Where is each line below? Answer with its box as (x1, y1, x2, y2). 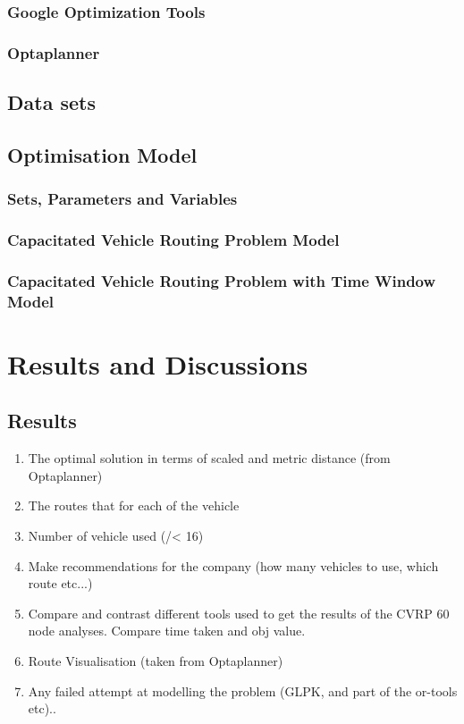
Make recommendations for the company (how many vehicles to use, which (28, 556, 439, 575)
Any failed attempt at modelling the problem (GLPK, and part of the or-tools (28, 681, 458, 700)
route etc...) (28, 574, 93, 593)
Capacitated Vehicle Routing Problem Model (7, 229, 340, 251)
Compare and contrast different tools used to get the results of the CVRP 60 (28, 603, 450, 622)
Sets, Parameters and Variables (7, 188, 238, 210)
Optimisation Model (7, 140, 198, 168)
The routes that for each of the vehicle (28, 496, 240, 515)
